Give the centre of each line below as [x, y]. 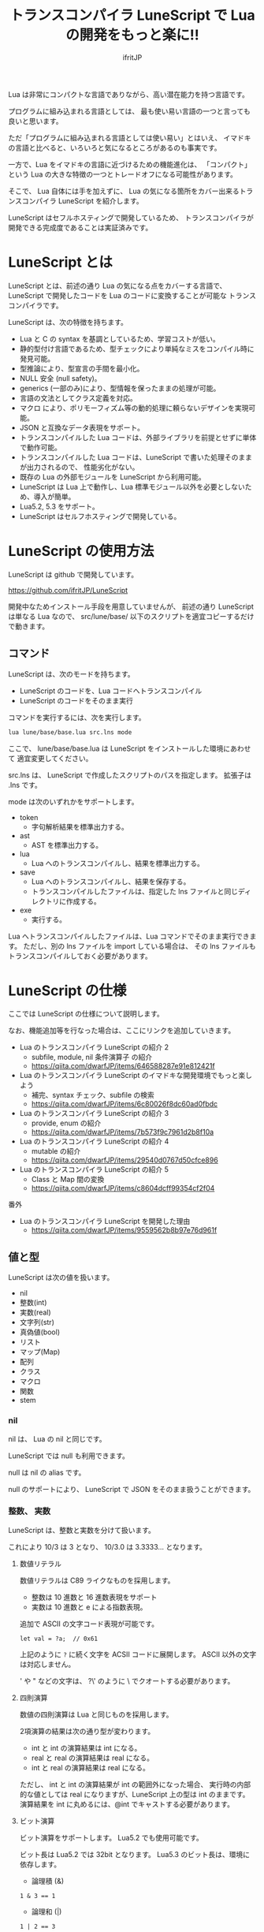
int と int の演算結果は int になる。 [86, 1747]
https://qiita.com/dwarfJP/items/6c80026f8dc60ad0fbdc [125, 1104]
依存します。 [40, 1864]
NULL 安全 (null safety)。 [60, 378]
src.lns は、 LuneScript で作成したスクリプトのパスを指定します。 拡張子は [130, 775]
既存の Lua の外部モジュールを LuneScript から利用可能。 [113, 476]
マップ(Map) [40, 1352]
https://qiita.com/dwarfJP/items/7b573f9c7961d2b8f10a [123, 1132]
